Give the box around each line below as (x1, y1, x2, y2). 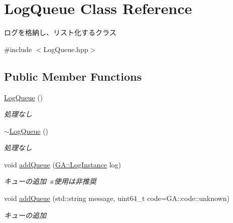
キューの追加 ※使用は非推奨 (4, 176, 96, 186)
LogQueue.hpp (43, 44, 88, 54)
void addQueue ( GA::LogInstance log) (4, 159, 121, 169)
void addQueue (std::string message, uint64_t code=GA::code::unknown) (4, 193, 229, 203)
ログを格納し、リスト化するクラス (4, 27, 117, 38)
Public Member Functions (4, 68, 142, 84)
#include (4, 44, 32, 54)
